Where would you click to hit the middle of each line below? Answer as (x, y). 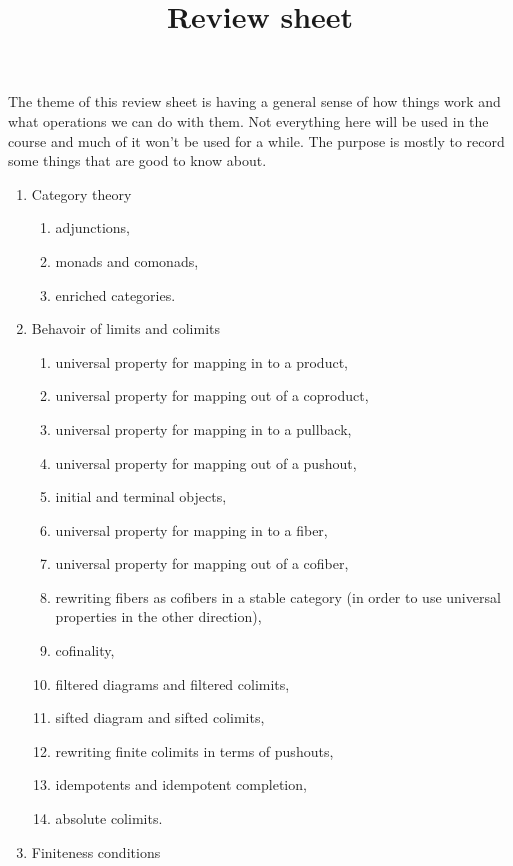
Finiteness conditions (96, 851)
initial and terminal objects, (141, 496)
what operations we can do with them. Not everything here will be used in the (248, 120)
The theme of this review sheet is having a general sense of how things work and (254, 101)
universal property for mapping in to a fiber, (191, 529)
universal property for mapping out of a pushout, (206, 462)
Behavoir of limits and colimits (126, 328)
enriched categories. (115, 294)
